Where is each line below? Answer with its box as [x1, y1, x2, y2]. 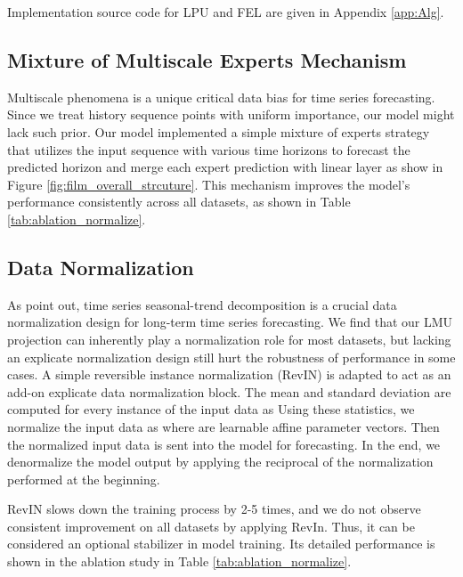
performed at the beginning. [7, 469, 160, 488]
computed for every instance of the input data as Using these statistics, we [7, 400, 415, 419]
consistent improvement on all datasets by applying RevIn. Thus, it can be [7, 516, 415, 535]
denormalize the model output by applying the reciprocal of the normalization [7, 452, 434, 471]
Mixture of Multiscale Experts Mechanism [7, 45, 407, 73]
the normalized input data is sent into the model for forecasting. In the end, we [7, 435, 441, 453]
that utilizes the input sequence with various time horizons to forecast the [7, 140, 410, 158]
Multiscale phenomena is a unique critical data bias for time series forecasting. [7, 87, 435, 106]
